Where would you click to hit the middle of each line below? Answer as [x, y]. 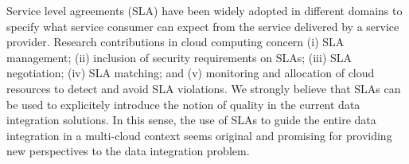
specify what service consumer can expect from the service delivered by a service [203, 26]
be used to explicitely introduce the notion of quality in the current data [183, 104]
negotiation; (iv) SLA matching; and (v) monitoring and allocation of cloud [191, 73]
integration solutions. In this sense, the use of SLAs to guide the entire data [191, 120]
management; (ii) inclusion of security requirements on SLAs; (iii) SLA [179, 57]
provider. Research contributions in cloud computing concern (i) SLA [175, 42]
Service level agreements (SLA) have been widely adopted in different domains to [204, 10]
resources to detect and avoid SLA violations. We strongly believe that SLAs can [204, 88]
